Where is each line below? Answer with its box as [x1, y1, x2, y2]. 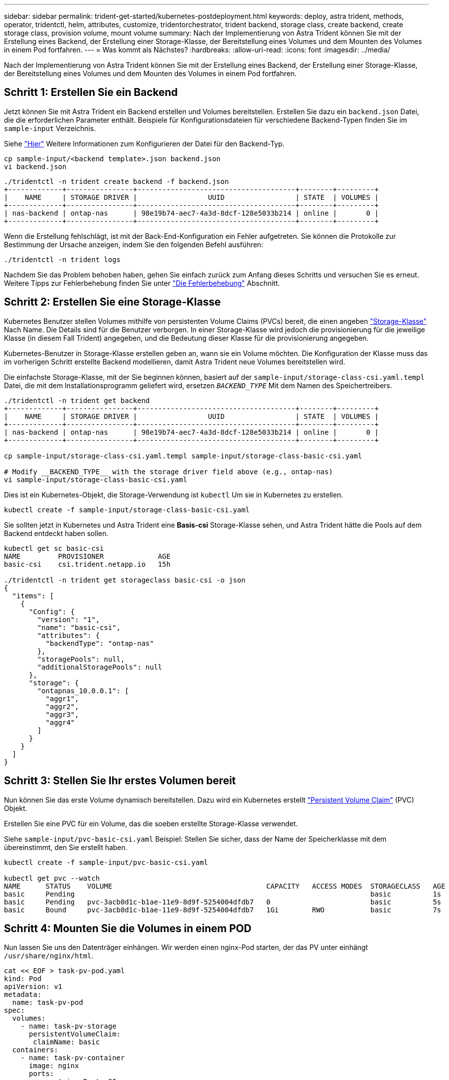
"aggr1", [45, 694, 79, 703]
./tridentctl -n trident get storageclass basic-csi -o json [4, 576, 245, 584]
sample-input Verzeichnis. [4, 124, 96, 133]
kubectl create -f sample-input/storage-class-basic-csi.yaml [4, 505, 250, 514]
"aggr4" [45, 718, 75, 726]
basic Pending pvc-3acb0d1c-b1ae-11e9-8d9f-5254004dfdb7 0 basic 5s [4, 898, 442, 906]
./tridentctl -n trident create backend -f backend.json [4, 177, 229, 185]
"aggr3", [45, 710, 79, 719]
